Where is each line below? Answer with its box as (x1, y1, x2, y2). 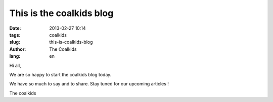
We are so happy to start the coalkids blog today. (9, 71, 112, 77)
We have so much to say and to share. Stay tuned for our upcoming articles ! (9, 81, 169, 87)
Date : (9, 25, 21, 31)
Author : (9, 46, 26, 52)
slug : (9, 39, 20, 45)
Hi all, (9, 62, 21, 68)
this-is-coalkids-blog (49, 39, 93, 45)
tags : (9, 32, 21, 38)
